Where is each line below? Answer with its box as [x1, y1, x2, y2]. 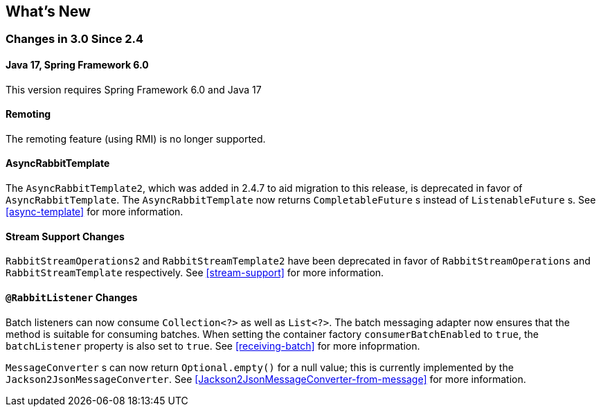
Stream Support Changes [6, 230, 125, 242]
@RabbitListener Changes [6, 291, 138, 303]
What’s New [6, 3, 91, 20]
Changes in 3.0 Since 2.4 [6, 32, 144, 46]
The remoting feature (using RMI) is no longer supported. [6, 132, 266, 145]
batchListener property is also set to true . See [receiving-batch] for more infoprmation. [6, 339, 420, 352]
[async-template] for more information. [6, 206, 183, 218]
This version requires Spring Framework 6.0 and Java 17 [6, 83, 262, 96]
